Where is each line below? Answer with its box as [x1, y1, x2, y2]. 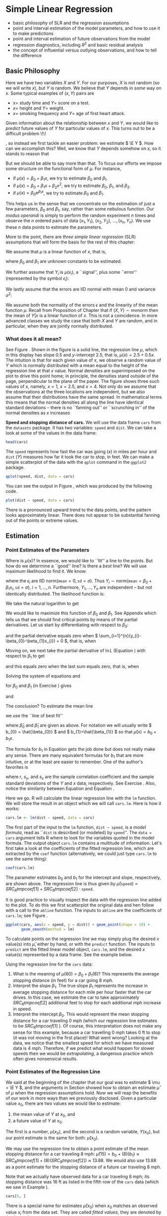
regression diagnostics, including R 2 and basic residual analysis [12, 41, 143, 48]
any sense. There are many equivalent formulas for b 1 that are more [5, 752, 144, 760]
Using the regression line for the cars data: [5, 961, 93, 968]
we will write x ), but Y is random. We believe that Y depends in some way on [5, 85, 162, 91]
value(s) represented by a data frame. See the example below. [5, 952, 133, 958]
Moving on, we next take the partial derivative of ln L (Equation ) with [5, 647, 146, 653]
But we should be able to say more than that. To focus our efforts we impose [5, 160, 162, 167]
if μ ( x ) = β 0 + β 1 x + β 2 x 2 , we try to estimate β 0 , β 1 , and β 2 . [12, 182, 131, 189]
